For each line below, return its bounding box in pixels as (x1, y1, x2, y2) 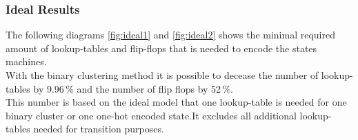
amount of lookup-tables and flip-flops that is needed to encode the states (6, 40, 317, 55)
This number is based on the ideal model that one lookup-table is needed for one (6, 95, 347, 109)
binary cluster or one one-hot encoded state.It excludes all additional (6, 108, 297, 122)
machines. (6, 54, 47, 69)
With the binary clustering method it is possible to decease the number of (6, 68, 319, 82)
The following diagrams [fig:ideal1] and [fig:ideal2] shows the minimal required (6, 27, 335, 42)
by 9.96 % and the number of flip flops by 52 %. (33, 81, 233, 95)
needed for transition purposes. (33, 121, 164, 136)
